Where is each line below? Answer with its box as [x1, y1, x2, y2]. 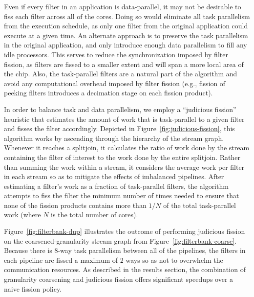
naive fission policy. [4, 283, 62, 294]
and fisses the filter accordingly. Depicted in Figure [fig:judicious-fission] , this [4, 123, 235, 134]
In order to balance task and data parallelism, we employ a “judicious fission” [4, 104, 236, 114]
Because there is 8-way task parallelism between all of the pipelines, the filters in [4, 245, 246, 255]
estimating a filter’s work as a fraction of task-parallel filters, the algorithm [4, 181, 229, 191]
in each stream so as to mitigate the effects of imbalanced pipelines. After [4, 171, 224, 182]
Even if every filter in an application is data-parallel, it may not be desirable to [4, 1, 241, 11]
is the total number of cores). [51, 209, 138, 220]
